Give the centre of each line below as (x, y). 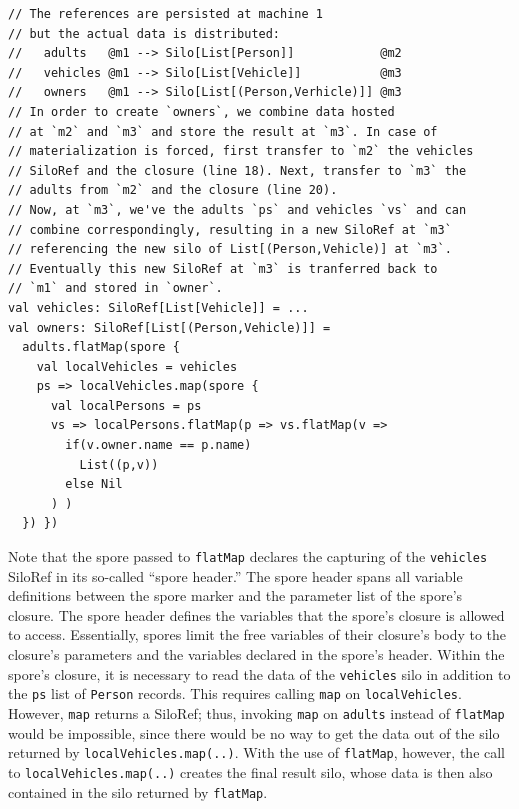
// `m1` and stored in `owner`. (115, 288)
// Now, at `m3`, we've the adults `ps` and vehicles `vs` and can (237, 209)
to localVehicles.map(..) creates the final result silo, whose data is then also (250, 771)
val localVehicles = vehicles (137, 366)
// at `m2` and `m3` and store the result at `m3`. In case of (223, 131)
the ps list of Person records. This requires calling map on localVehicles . (235, 693)
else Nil (94, 484)
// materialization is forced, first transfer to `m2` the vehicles (241, 151)
